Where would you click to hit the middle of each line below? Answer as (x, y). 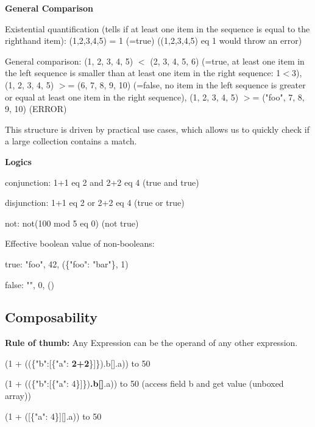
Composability (51, 317)
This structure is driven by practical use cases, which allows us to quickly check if (157, 129)
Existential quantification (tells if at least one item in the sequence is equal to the (157, 28)
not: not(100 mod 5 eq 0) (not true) (72, 223)
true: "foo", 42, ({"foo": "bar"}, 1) (67, 263)
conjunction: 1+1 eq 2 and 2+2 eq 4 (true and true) (102, 182)
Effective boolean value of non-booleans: (80, 243)
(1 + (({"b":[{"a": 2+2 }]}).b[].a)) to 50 (78, 363)
